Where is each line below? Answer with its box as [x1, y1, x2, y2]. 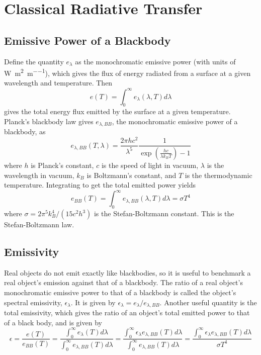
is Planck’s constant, [31, 159, 94, 170]
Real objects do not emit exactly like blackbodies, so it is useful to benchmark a [4, 267, 251, 278]
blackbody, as [4, 126, 46, 137]
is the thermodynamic [185, 169, 252, 180]
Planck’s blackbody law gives [4, 116, 94, 126]
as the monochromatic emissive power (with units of [75, 56, 236, 66]
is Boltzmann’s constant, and [86, 169, 177, 180]
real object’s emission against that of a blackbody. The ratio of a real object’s [4, 277, 243, 288]
